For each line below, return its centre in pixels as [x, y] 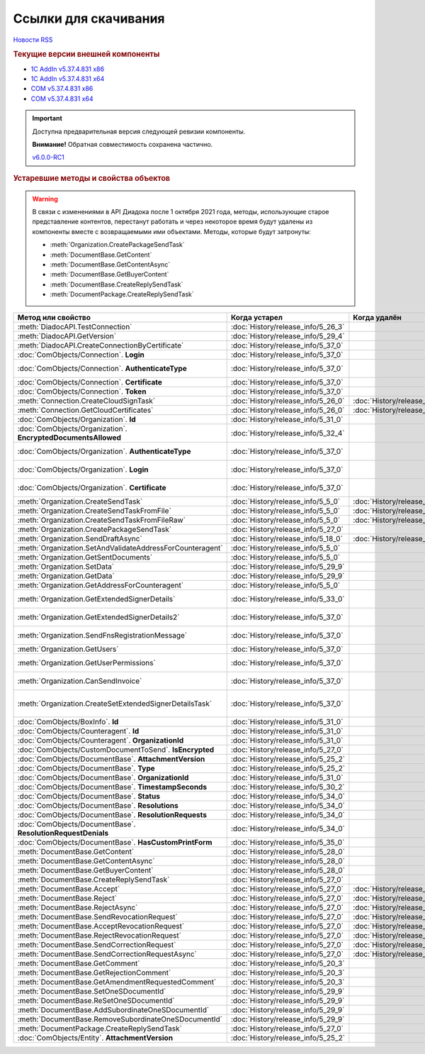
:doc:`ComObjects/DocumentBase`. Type [86, 768]
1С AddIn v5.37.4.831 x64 [68, 79]
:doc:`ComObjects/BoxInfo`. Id [68, 721]
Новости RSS [33, 40]
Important [47, 118]
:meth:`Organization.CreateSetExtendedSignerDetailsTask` [115, 704]
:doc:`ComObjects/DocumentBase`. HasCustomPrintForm [115, 842]
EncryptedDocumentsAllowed [69, 438]
